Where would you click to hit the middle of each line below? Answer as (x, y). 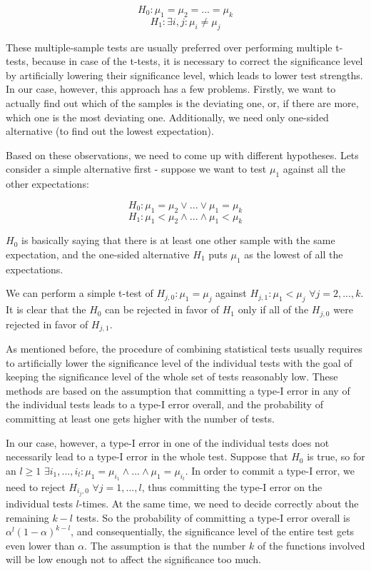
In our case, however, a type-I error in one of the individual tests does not (168, 442)
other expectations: (47, 184)
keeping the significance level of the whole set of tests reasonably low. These (172, 377)
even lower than (40, 545)
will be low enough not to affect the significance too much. (133, 559)
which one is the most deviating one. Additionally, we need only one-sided (167, 117)
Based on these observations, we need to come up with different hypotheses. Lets (182, 155)
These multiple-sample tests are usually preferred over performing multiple (169, 47)
